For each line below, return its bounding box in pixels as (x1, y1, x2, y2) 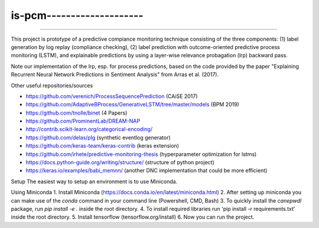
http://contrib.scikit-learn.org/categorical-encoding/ (25, 126, 153, 133)
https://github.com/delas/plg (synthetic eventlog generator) (25, 133, 171, 141)
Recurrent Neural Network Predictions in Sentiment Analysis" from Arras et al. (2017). (11, 71, 219, 78)
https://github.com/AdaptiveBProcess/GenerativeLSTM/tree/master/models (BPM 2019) (25, 101, 239, 108)
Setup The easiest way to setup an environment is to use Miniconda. (11, 178, 178, 185)
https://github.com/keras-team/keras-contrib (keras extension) (25, 142, 180, 149)
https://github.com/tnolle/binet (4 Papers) (25, 109, 128, 116)
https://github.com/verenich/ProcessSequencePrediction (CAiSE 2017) (25, 92, 198, 100)
